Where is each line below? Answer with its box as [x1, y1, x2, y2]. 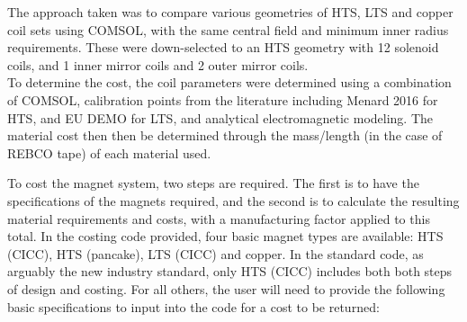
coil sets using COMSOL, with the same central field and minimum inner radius [7, 20, 449, 39]
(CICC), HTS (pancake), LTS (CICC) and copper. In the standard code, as [7, 244, 424, 263]
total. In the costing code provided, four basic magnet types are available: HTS [7, 227, 444, 246]
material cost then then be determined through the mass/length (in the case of [7, 126, 443, 145]
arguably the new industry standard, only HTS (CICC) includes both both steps [7, 262, 453, 281]
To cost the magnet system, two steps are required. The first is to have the [7, 174, 419, 192]
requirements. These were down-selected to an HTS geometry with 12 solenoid [7, 38, 439, 57]
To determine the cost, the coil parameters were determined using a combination [7, 73, 452, 92]
